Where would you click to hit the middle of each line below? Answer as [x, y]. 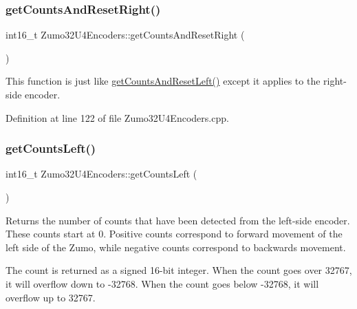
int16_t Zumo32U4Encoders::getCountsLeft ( [101, 174]
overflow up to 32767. [51, 297]
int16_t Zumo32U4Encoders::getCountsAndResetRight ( [125, 35]
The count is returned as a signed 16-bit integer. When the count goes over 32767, [179, 270]
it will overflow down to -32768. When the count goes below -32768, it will [162, 283]
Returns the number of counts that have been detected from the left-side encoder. [178, 220]
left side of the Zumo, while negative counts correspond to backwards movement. [176, 247]
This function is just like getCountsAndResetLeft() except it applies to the [163, 81]
